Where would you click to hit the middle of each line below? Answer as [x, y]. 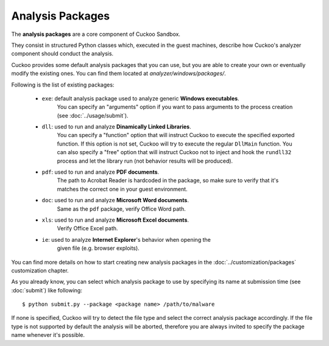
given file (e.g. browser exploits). [98, 248]
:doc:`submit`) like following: [47, 290]
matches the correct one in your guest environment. [122, 189]
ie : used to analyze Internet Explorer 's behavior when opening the [126, 239]
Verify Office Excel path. [87, 228]
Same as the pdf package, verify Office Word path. [121, 209]
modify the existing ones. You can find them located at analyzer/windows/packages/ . [119, 74]
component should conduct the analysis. [62, 54]
